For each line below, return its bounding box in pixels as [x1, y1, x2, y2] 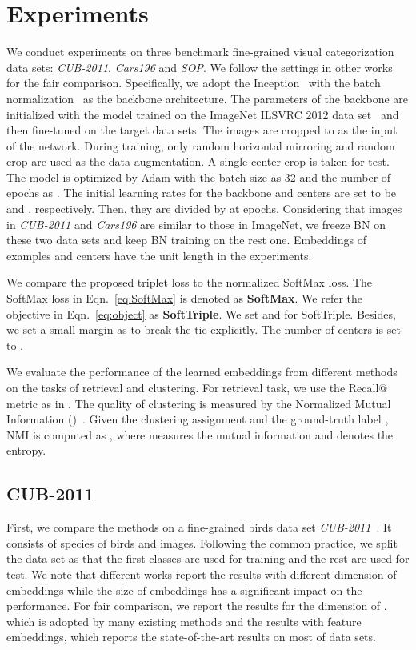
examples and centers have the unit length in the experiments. [6, 247, 312, 263]
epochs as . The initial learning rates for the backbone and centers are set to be [6, 184, 397, 201]
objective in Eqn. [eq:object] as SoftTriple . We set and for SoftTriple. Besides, [6, 305, 396, 322]
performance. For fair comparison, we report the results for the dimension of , [6, 597, 387, 614]
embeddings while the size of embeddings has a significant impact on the [6, 581, 362, 598]
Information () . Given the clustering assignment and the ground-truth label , [6, 411, 389, 427]
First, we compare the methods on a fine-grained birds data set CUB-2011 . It [6, 519, 392, 536]
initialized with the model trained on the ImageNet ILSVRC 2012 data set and [6, 106, 399, 122]
